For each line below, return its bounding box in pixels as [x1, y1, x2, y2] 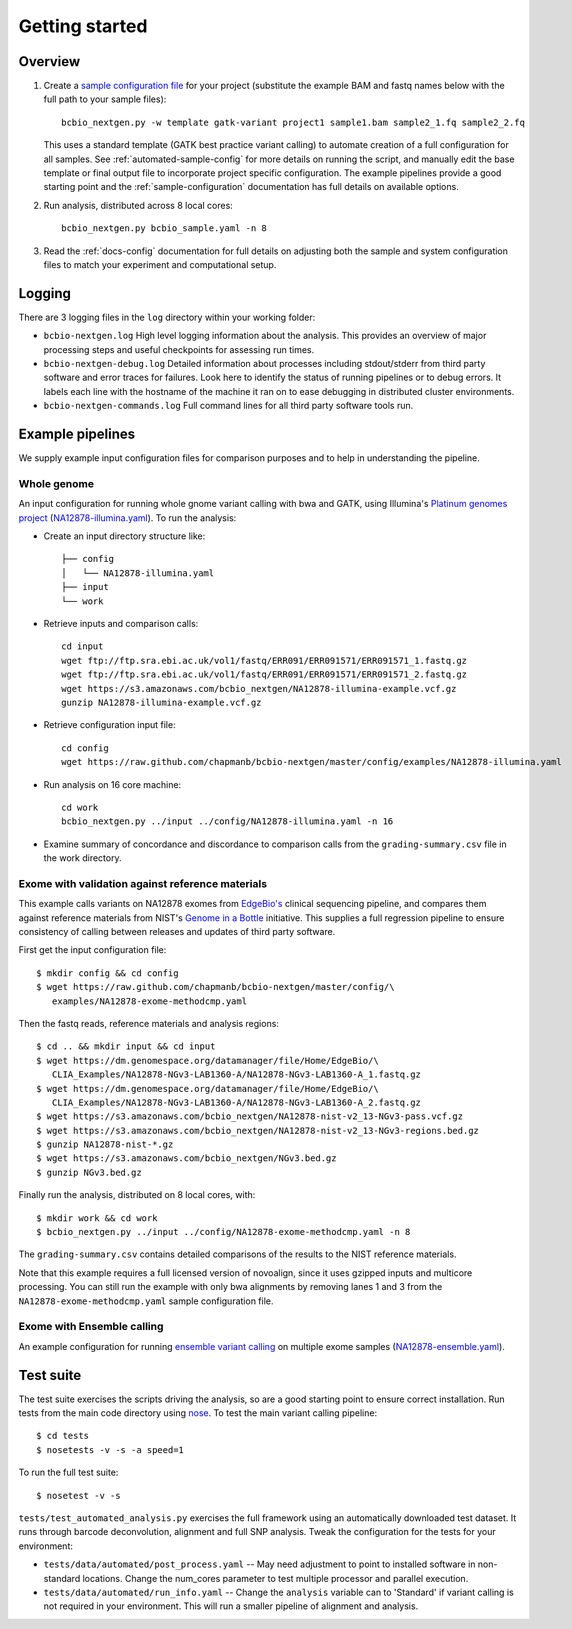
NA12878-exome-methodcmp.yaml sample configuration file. [18, 1295, 274, 1307]
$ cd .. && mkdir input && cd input [36, 1041, 216, 1052]
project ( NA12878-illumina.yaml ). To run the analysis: [18, 511, 237, 524]
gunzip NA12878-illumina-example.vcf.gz [61, 696, 262, 708]
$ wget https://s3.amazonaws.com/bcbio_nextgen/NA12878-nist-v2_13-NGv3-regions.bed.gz [36, 1125, 480, 1136]
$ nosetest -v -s [36, 1490, 121, 1501]
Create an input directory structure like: [43, 530, 206, 542]
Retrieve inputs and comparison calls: [43, 618, 199, 629]
